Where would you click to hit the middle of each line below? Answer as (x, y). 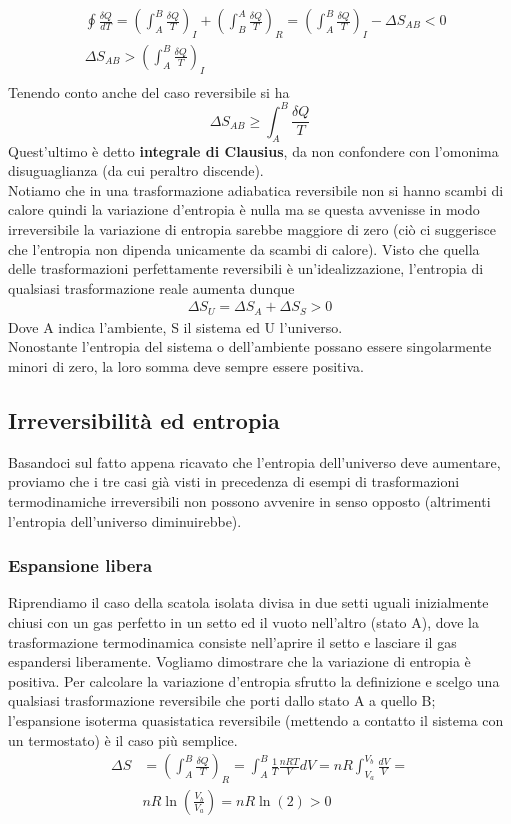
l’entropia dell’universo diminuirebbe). (125, 520)
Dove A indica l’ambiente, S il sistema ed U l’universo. (175, 326)
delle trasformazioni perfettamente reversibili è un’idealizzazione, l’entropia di (246, 268)
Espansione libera (80, 565)
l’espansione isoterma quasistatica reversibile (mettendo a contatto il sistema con (256, 719)
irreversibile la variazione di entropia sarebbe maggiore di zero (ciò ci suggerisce (252, 228)
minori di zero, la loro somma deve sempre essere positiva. (186, 366)
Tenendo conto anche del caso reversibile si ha (149, 91)
